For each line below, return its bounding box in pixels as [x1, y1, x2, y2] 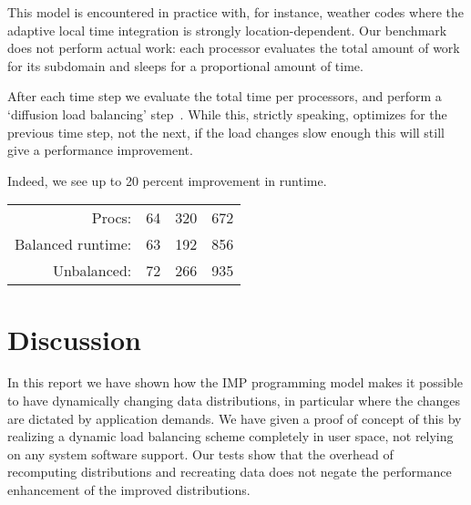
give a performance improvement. [7, 140, 193, 160]
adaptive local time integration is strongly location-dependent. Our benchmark [7, 20, 447, 39]
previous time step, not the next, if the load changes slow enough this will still [7, 122, 445, 141]
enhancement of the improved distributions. [7, 480, 251, 500]
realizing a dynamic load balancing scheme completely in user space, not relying [7, 427, 454, 446]
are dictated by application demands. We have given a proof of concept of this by [7, 408, 462, 428]
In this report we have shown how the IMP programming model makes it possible [7, 373, 464, 392]
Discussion [7, 320, 141, 357]
